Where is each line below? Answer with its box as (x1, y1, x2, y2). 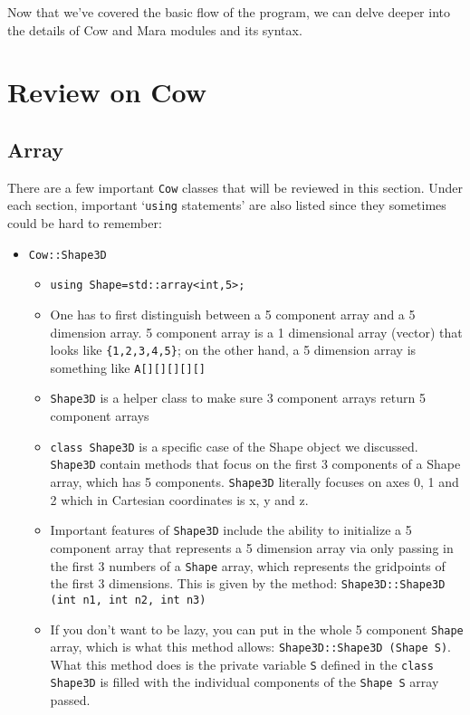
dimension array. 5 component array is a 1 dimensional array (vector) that (50, 322, 463, 341)
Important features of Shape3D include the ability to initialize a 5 (50, 520, 412, 539)
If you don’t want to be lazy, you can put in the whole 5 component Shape (50, 619, 464, 638)
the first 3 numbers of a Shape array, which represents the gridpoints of (50, 556, 446, 575)
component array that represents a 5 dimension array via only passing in (50, 538, 454, 557)
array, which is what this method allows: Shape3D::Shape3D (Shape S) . (50, 637, 451, 656)
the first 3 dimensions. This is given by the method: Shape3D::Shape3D (50, 574, 446, 593)
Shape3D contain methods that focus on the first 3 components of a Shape (50, 454, 461, 473)
